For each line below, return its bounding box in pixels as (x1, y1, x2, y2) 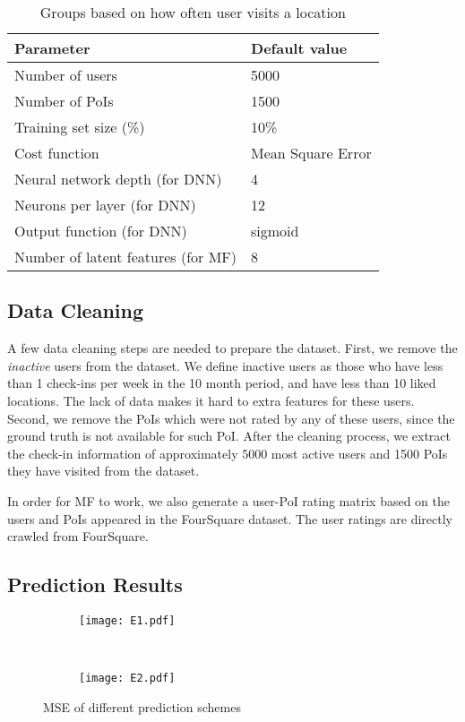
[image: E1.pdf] (79, 614, 176, 627)
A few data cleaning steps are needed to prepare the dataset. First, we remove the (7, 339, 458, 357)
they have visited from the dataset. (7, 461, 200, 480)
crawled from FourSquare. (7, 527, 149, 546)
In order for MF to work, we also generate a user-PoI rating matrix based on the (7, 491, 451, 510)
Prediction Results (7, 571, 183, 598)
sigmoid (251, 220, 299, 241)
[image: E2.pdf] (79, 672, 176, 685)
